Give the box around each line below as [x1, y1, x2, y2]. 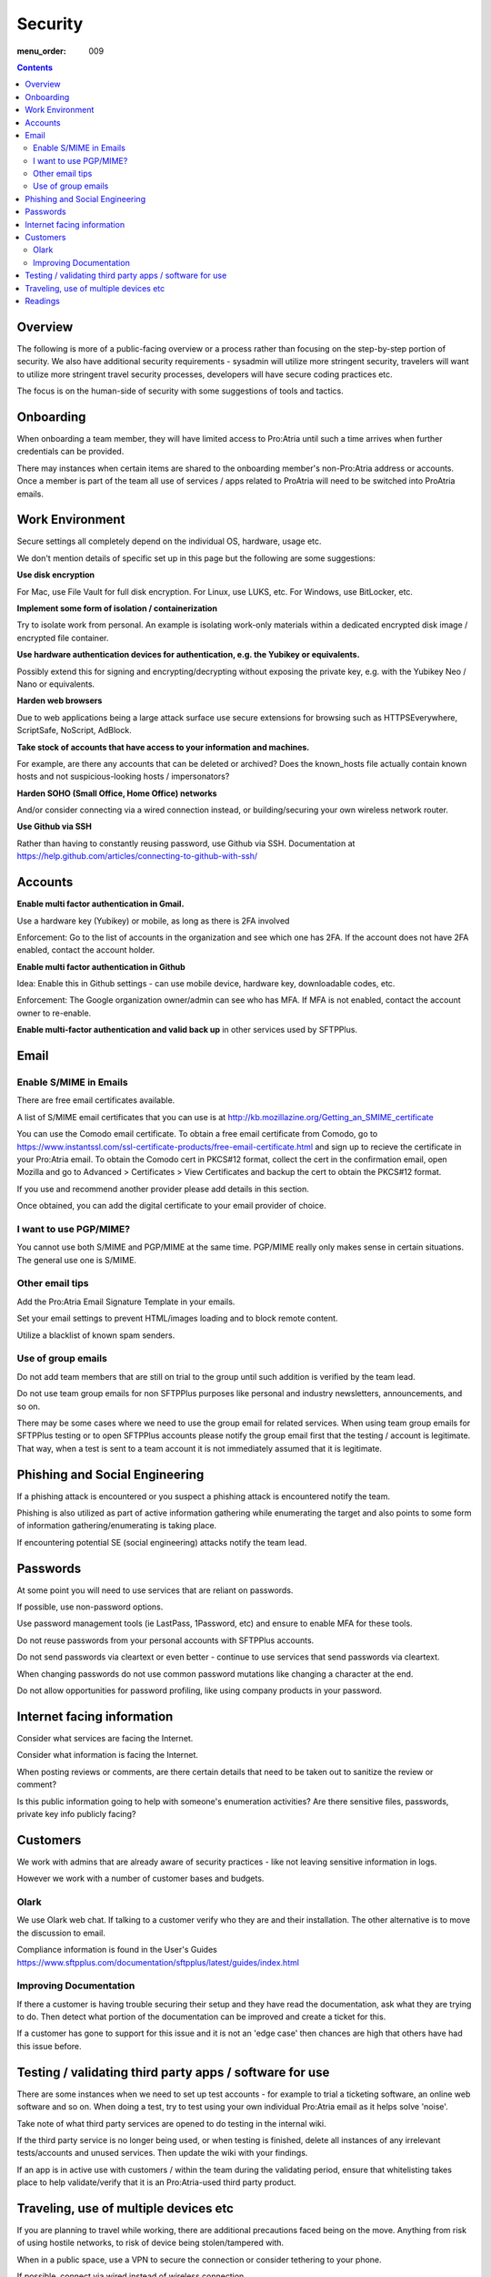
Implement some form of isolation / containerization [16, 602, 218, 614]
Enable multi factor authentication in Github [16, 961, 185, 972]
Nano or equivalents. [16, 679, 95, 689]
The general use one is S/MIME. [16, 1254, 136, 1265]
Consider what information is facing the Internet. [16, 1750, 199, 1761]
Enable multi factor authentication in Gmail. [16, 898, 185, 910]
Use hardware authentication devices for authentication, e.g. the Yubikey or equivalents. [16, 649, 360, 660]
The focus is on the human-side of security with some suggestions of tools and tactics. [16, 385, 345, 396]
